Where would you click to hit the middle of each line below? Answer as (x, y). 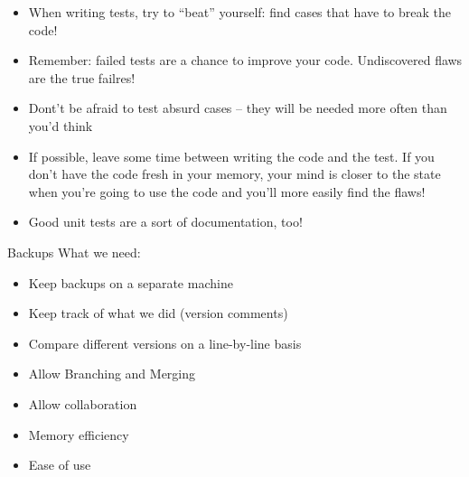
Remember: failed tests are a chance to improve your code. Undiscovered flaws (245, 60)
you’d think (61, 125)
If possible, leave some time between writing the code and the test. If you (231, 156)
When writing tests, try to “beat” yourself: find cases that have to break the (239, 12)
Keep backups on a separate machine (131, 282)
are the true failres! (82, 77)
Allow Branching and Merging (112, 374)
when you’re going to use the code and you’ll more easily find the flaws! (227, 191)
